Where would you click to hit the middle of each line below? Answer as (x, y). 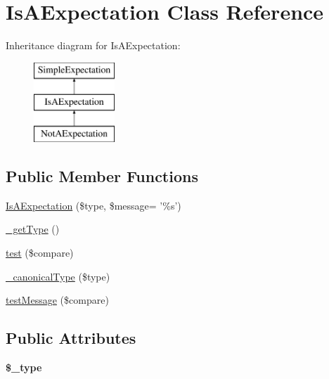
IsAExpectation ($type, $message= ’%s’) (93, 205)
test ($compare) (40, 253)
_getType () (33, 229)
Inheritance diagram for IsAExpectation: (93, 45)
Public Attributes (71, 338)
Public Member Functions (102, 176)
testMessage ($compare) (57, 300)
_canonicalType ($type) (58, 276)
